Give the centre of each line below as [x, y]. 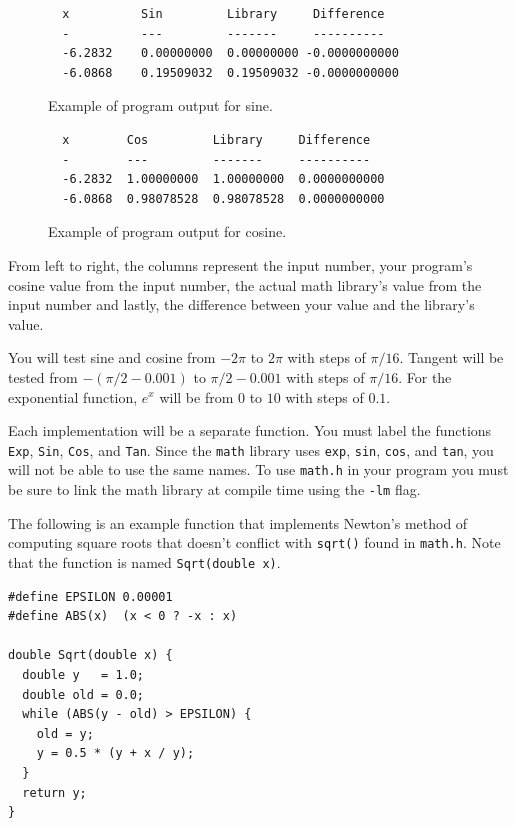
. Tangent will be [451, 357]
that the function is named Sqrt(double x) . [144, 561]
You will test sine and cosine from [112, 357]
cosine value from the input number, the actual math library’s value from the [245, 284]
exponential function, [73, 396]
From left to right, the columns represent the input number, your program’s [240, 264]
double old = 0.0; [83, 694]
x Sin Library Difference [223, 14]
